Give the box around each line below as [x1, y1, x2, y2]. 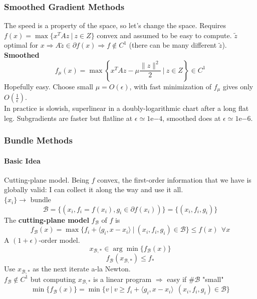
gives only [222, 81, 253, 91]
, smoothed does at [162, 112, 221, 123]
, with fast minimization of [129, 81, 211, 91]
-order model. [39, 235, 80, 245]
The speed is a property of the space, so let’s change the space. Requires [4, 20, 226, 31]
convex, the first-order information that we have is [97, 174, 251, 185]
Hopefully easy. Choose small [4, 81, 93, 91]
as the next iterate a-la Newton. [33, 263, 131, 274]
